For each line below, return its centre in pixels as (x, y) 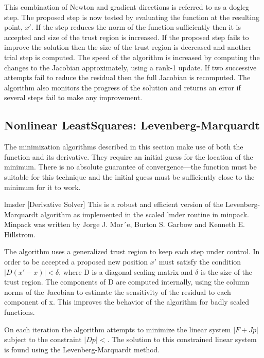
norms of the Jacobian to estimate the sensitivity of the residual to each (118, 291)
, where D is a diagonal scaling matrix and (126, 271)
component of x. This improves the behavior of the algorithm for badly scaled (127, 302)
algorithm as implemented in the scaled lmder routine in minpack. (145, 214)
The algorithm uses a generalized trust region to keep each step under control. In (132, 251)
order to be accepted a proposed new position (76, 262)
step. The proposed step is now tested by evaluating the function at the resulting (132, 17)
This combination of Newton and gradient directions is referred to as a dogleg (127, 7)
